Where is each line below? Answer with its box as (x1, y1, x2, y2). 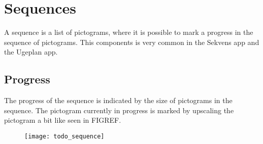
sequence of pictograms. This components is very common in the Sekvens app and (4, 36, 259, 47)
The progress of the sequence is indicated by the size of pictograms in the (4, 95, 233, 106)
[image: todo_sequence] (24, 132, 105, 140)
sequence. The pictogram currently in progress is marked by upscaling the (4, 105, 234, 115)
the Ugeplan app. (4, 46, 58, 57)
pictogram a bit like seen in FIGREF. (4, 115, 121, 125)
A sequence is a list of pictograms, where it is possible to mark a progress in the (4, 27, 253, 37)
